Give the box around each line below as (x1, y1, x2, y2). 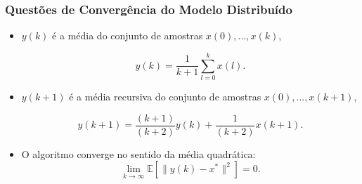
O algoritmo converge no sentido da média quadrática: (21, 146, 256, 161)
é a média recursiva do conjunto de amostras (69, 88, 261, 103)
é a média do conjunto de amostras (52, 28, 203, 43)
